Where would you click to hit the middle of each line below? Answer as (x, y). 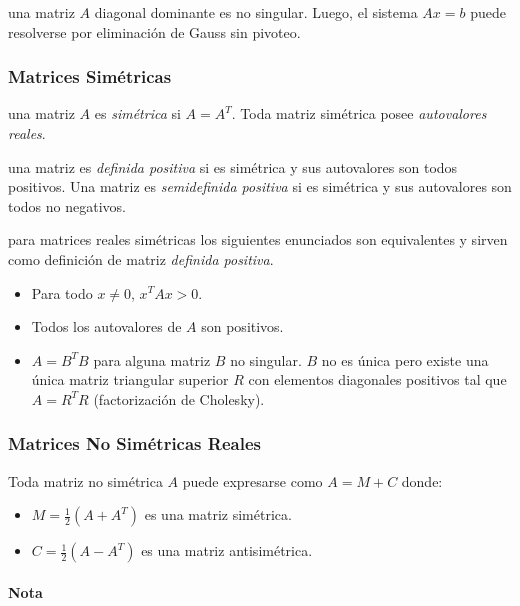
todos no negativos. (67, 205)
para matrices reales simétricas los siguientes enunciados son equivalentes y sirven (258, 239)
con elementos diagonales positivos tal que (377, 379)
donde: (422, 480)
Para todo (62, 292)
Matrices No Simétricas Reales (134, 443)
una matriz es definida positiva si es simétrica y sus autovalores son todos (233, 166)
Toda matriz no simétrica (85, 480)
